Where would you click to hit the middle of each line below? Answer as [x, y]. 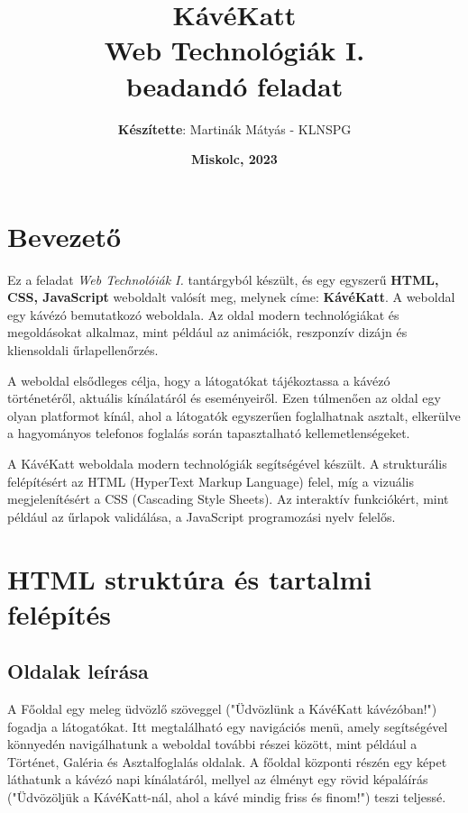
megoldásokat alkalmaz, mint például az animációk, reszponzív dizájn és [207, 332]
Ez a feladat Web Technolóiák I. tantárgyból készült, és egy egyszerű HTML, [223, 279]
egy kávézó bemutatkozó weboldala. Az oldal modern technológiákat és [203, 314]
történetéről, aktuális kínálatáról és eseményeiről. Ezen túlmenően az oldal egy [224, 398]
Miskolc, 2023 [234, 159]
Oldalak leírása [78, 671]
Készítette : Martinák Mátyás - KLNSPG [234, 128]
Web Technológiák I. [234, 50]
